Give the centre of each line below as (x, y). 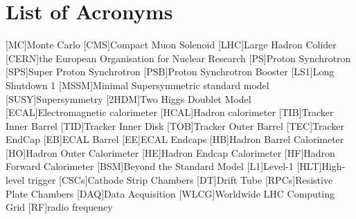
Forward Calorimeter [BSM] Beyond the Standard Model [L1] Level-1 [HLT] (164, 166)
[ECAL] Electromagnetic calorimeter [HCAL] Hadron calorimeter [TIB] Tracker (170, 112)
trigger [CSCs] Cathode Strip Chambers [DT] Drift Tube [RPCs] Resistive (180, 180)
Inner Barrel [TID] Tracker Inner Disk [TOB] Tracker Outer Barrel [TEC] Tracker (175, 125)
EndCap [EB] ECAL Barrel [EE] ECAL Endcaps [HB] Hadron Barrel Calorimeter (175, 139)
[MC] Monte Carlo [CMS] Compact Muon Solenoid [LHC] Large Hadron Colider (171, 45)
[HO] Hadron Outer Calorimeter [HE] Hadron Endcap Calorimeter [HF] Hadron (170, 152)
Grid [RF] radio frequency (59, 207)
